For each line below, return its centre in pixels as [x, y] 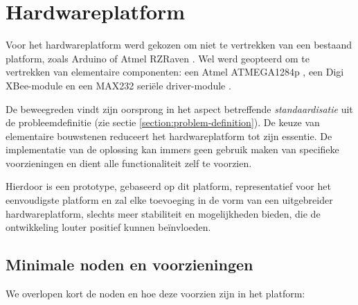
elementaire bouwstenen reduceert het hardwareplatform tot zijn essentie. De [169, 136]
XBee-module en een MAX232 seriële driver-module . [118, 85]
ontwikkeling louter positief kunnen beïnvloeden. [108, 227]
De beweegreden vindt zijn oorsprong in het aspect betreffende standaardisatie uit [179, 108]
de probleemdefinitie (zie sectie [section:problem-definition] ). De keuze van [163, 122]
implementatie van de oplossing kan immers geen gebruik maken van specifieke [172, 149]
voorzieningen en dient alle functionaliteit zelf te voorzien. [129, 163]
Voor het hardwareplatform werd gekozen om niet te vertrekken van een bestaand [179, 45]
